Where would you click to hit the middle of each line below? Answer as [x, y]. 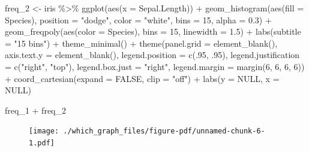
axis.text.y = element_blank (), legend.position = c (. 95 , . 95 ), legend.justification [152, 55]
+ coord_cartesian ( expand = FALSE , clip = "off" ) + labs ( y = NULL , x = [142, 78]
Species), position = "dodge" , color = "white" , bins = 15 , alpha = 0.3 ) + [138, 19]
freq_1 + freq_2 [35, 110]
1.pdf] [42, 143]
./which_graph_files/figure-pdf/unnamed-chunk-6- [164, 131]
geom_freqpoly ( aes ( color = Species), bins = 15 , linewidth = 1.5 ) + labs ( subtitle [153, 31]
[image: [44, 131]
